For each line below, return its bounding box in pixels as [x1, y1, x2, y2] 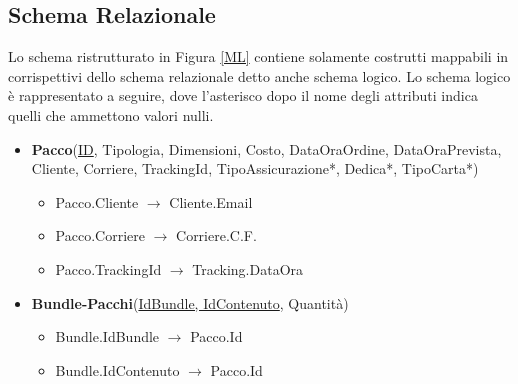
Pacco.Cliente [55, 191, 139, 212]
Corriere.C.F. [176, 225, 257, 246]
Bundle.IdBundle [55, 326, 160, 347]
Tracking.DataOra [192, 258, 304, 279]
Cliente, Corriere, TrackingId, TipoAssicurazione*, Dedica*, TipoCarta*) [31, 158, 479, 179]
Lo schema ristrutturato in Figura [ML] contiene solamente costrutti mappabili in [8, 46, 509, 67]
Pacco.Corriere [55, 225, 145, 246]
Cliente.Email [169, 191, 253, 212]
